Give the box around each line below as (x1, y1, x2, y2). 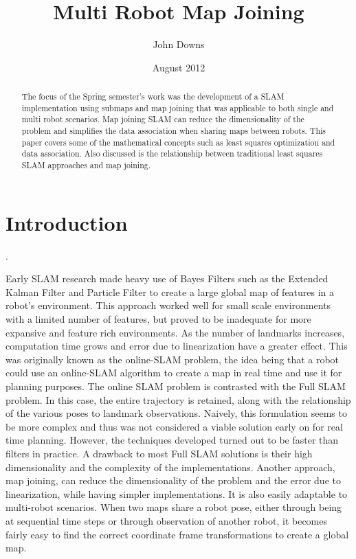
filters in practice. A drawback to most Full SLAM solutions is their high (5, 446, 313, 460)
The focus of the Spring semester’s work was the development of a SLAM (21, 91, 285, 102)
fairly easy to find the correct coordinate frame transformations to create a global (5, 527, 349, 541)
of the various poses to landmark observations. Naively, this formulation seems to (5, 406, 347, 420)
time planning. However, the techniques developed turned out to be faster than (5, 433, 339, 447)
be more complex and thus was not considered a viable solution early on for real (5, 419, 343, 433)
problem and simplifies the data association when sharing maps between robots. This (21, 125, 326, 137)
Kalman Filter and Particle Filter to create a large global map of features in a (5, 284, 335, 299)
